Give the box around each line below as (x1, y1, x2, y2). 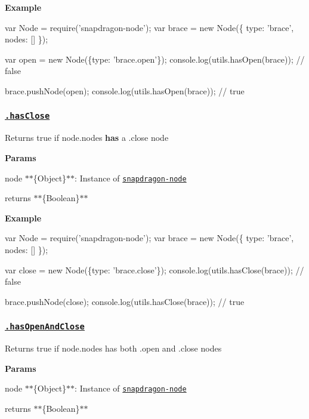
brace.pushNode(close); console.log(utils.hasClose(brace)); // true (5, 295, 245, 307)
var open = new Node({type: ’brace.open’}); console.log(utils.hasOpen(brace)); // (5, 53, 305, 65)
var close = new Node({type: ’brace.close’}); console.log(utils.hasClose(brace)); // (5, 263, 304, 276)
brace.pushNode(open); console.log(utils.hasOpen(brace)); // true (5, 84, 245, 97)
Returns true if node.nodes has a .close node (5, 131, 169, 144)
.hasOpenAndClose (5, 322, 85, 332)
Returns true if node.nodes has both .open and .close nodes (5, 342, 222, 355)
